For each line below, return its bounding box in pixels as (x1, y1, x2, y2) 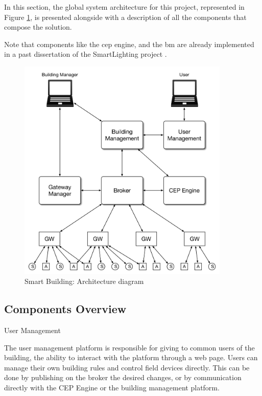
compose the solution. (4, 21, 72, 32)
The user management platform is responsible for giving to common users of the (4, 342, 255, 353)
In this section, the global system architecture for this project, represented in (4, 2, 245, 12)
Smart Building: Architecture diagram (25, 276, 144, 287)
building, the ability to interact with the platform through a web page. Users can (4, 352, 258, 363)
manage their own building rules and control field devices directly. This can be (4, 362, 250, 372)
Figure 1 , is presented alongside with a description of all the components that (4, 11, 247, 22)
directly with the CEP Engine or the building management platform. (4, 382, 220, 393)
